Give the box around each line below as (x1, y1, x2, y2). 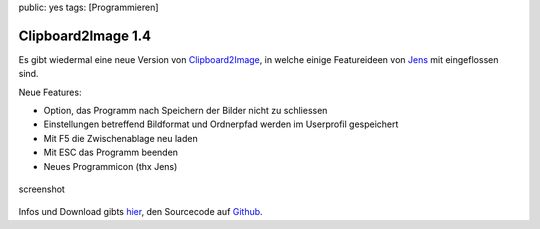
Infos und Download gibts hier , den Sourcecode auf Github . (18, 206, 264, 218)
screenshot (18, 183, 65, 195)
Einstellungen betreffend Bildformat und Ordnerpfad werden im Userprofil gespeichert (43, 118, 399, 130)
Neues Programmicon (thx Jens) (43, 160, 178, 172)
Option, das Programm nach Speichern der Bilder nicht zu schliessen (43, 105, 328, 117)
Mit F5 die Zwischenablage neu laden (43, 132, 199, 144)
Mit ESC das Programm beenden (43, 146, 179, 159)
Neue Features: (18, 86, 82, 98)
